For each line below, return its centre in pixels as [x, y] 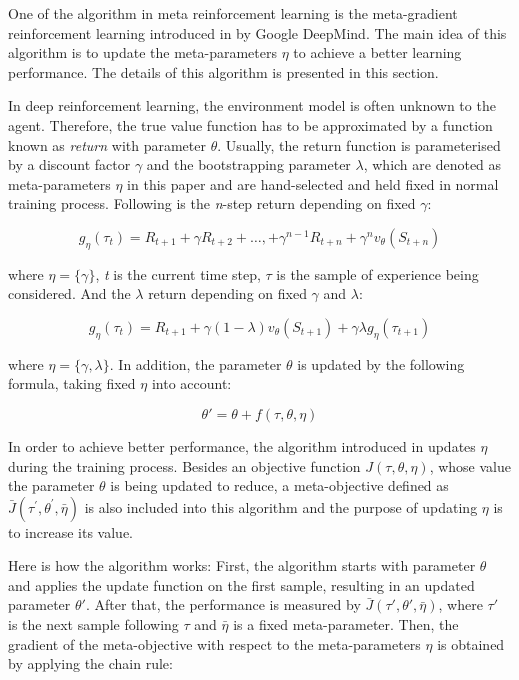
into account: [191, 383]
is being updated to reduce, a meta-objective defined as [279, 485]
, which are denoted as [432, 164]
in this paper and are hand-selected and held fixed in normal [313, 183]
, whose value [470, 465]
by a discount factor [69, 164]
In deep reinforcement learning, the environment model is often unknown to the [252, 105]
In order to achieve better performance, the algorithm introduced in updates [242, 445]
